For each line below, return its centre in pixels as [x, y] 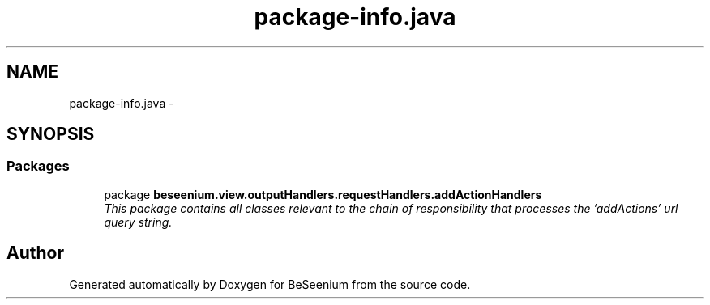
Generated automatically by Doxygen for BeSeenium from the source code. [270, 284]
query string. [138, 222]
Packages [38, 166]
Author [35, 253]
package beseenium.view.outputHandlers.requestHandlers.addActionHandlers [323, 194]
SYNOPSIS [51, 134]
